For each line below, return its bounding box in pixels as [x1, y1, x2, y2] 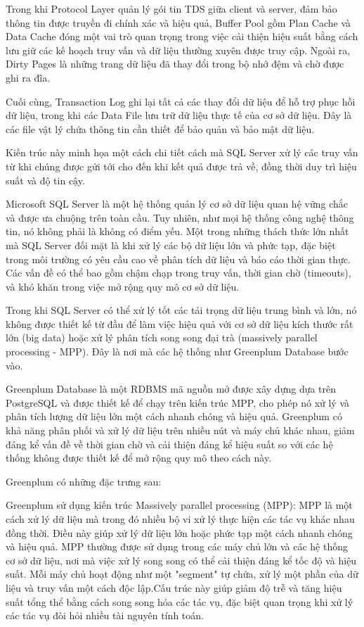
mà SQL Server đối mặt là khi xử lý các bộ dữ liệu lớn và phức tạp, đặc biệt [6, 237, 336, 252]
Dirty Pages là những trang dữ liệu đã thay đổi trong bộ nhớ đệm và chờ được [6, 56, 344, 71]
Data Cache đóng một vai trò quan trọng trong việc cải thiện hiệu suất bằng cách [6, 29, 358, 44]
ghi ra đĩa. [6, 70, 51, 84]
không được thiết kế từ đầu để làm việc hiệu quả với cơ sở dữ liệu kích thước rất [6, 316, 353, 331]
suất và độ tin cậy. [6, 172, 85, 187]
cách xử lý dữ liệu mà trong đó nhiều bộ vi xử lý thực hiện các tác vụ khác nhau [6, 512, 355, 526]
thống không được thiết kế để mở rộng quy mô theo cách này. [6, 450, 272, 465]
